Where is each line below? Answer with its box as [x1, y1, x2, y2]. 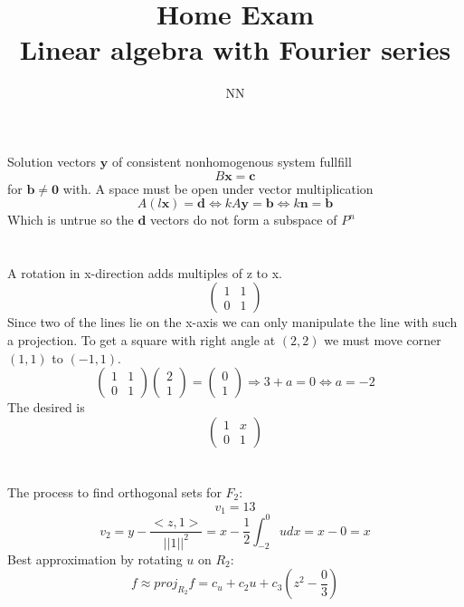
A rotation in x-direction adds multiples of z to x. [7, 263, 282, 282]
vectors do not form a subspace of [150, 210, 337, 229]
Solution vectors [7, 151, 97, 170]
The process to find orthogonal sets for [7, 483, 222, 502]
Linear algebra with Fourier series [19, 31, 451, 68]
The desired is [7, 398, 85, 417]
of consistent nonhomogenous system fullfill [111, 151, 352, 170]
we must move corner [324, 331, 441, 350]
